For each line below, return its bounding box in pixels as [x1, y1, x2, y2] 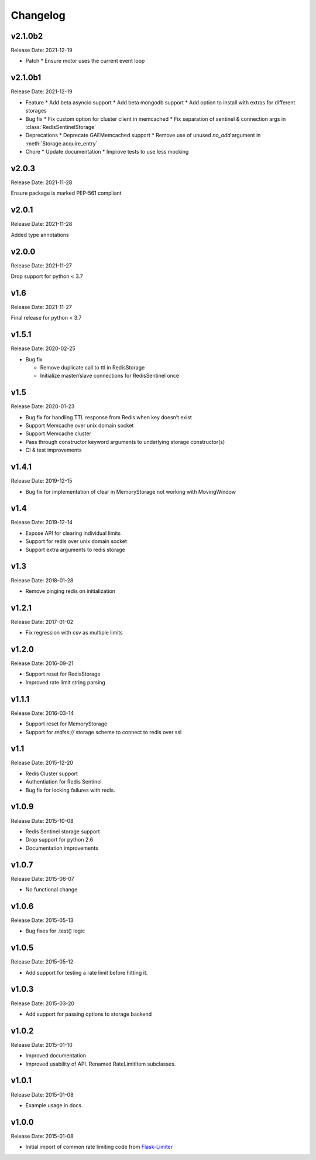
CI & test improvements [25, 446, 82, 454]
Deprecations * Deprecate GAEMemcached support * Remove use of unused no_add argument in [25, 132, 261, 139]
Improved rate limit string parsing [25, 679, 105, 686]
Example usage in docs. [25, 1101, 83, 1108]
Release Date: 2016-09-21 [11, 660, 74, 667]
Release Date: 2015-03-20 [11, 1000, 75, 1007]
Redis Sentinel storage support [25, 827, 100, 835]
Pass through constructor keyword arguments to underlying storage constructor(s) [25, 438, 225, 445]
